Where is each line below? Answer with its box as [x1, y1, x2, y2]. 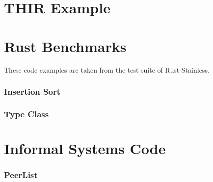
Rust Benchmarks [4, 36, 127, 56]
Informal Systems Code [4, 138, 166, 158]
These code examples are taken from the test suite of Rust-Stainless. [4, 64, 210, 75]
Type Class [4, 107, 49, 120]
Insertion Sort [4, 85, 60, 98]
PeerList [4, 169, 38, 181]
